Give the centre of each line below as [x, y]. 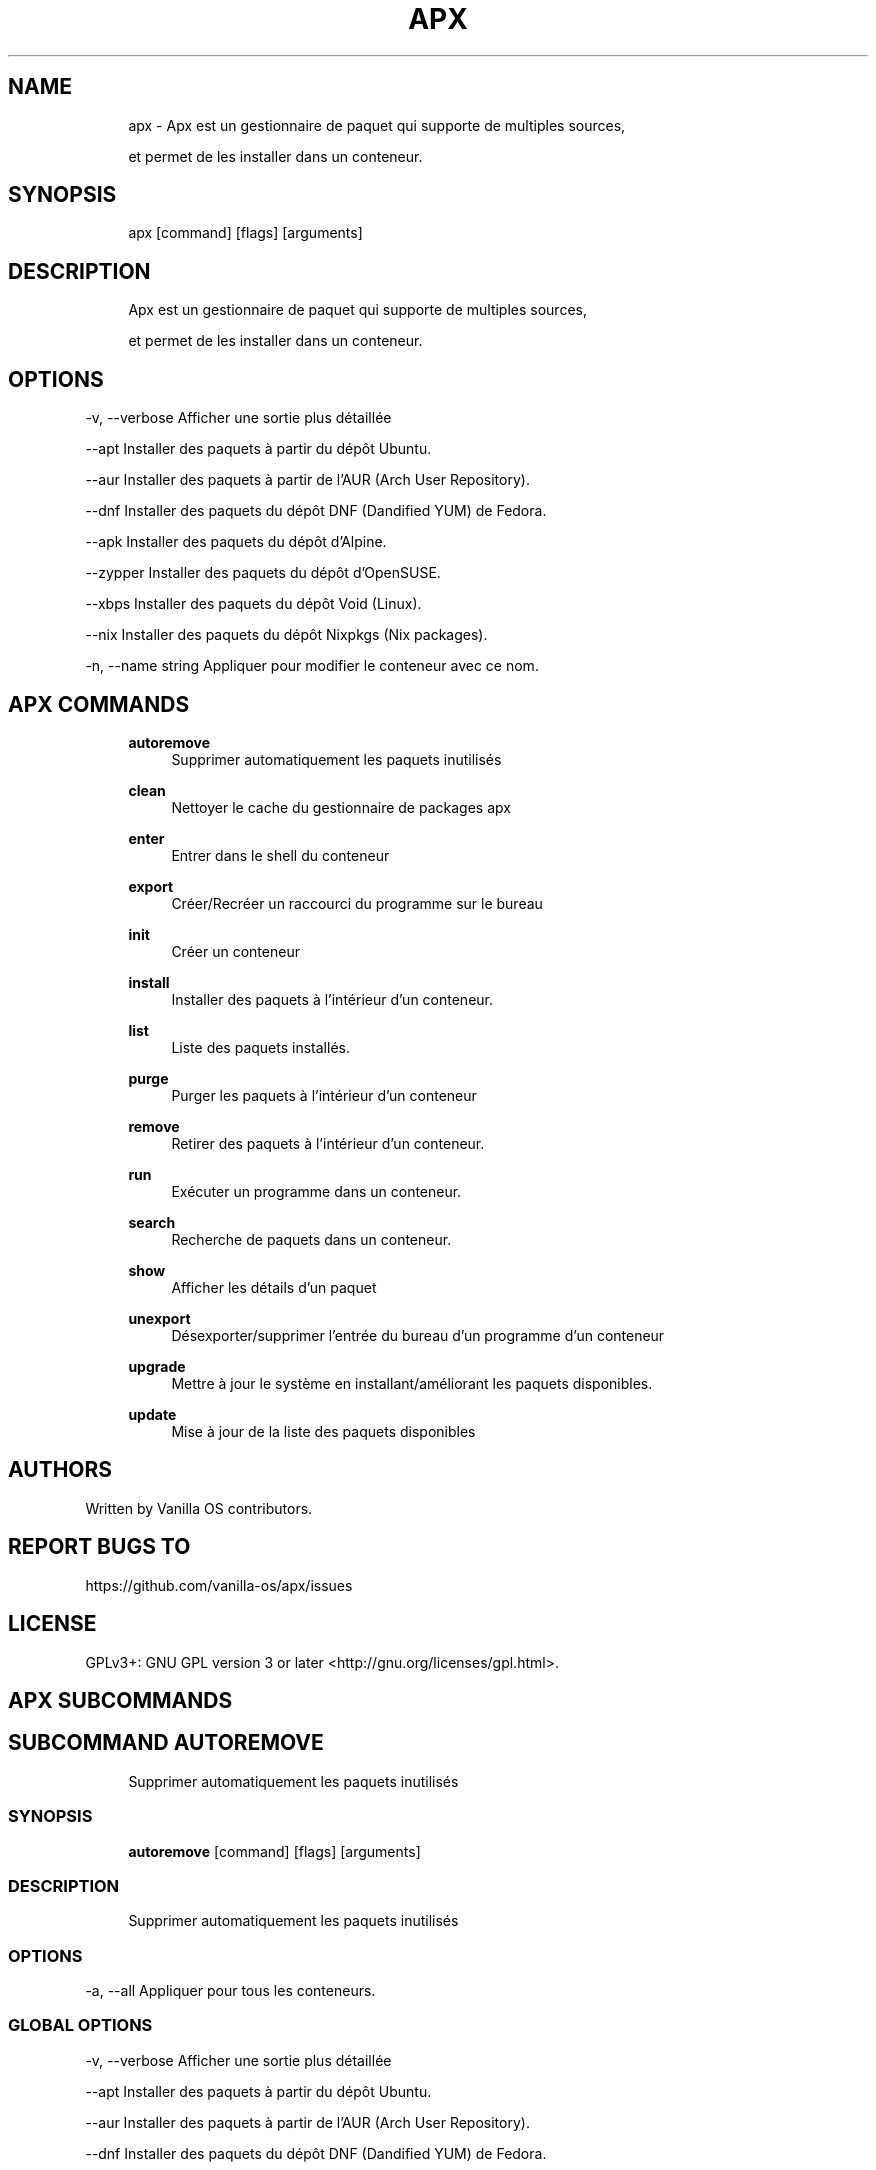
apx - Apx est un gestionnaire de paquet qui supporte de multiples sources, [377, 125]
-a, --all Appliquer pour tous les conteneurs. [230, 1991]
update [152, 1414]
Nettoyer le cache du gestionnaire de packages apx [341, 807]
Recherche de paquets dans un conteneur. [311, 1239]
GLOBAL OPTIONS [80, 2025]
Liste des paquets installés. [260, 1047]
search [152, 1222]
